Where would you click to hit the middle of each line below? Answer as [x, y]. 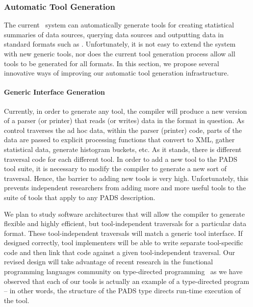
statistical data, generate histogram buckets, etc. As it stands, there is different [123, 149]
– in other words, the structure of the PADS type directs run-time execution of [123, 291]
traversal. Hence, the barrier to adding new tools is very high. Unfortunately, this [126, 178]
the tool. [17, 300]
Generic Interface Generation [55, 92]
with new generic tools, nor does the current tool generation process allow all [120, 53]
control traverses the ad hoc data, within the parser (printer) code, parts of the [123, 130]
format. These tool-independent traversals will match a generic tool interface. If [123, 233]
